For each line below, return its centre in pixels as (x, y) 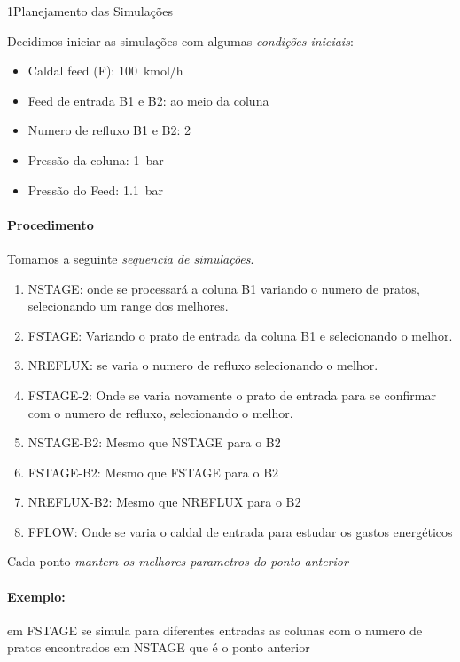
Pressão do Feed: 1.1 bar (96, 189)
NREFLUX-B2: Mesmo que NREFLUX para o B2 (164, 502)
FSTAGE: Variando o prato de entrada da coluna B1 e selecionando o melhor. (240, 335)
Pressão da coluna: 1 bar (96, 159)
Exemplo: (36, 596)
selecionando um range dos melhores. (128, 306)
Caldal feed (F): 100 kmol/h (105, 71)
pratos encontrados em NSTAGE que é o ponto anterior (159, 647)
